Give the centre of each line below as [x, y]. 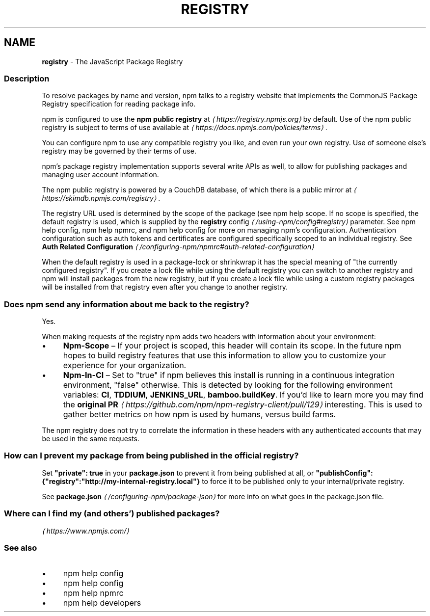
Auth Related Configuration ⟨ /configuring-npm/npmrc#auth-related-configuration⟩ [178, 247]
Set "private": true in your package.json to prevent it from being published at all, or [178, 473]
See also [21, 548]
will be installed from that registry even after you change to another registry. [165, 287]
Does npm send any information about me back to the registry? [127, 304]
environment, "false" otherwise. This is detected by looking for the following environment [228, 385]
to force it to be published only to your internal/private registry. [303, 481]
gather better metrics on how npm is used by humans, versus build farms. [200, 415]
